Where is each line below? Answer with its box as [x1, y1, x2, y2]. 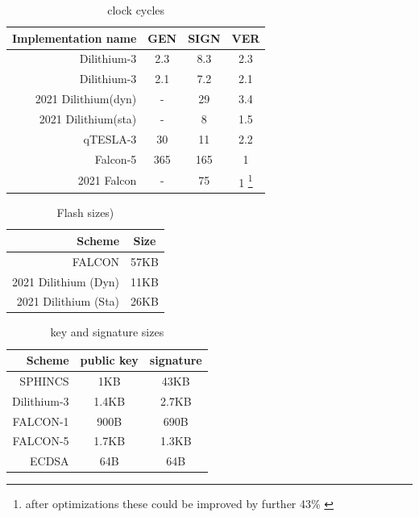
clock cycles [107, 2, 165, 18]
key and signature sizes [50, 323, 164, 340]
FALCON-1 [12, 412, 69, 429]
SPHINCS [19, 372, 69, 389]
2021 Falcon [77, 172, 137, 189]
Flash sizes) [56, 204, 114, 221]
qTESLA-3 [83, 130, 137, 147]
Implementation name [12, 29, 137, 46]
